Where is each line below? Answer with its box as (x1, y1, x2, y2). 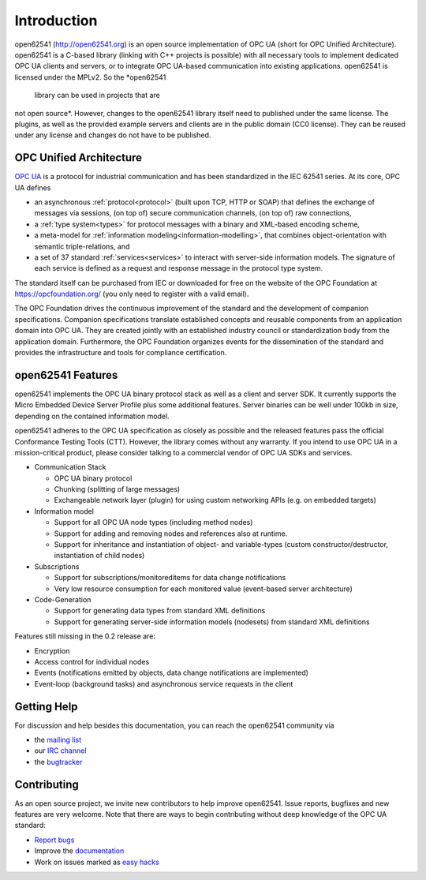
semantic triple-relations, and (34, 242, 130, 251)
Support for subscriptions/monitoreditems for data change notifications (54, 573, 286, 582)
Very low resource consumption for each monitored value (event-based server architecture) (54, 584, 353, 594)
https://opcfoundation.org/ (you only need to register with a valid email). (14, 289, 249, 299)
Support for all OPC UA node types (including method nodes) (54, 518, 253, 527)
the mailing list (34, 735, 82, 745)
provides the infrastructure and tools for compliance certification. (14, 348, 227, 358)
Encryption (34, 646, 70, 655)
